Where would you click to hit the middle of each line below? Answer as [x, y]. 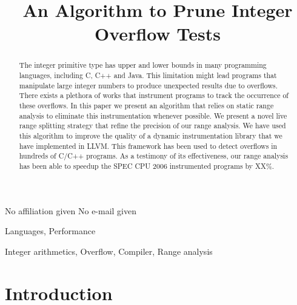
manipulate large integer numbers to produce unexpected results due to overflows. [148, 85]
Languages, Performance [50, 231]
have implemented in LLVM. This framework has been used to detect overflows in [148, 146]
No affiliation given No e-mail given [71, 210]
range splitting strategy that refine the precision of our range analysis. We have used [152, 126]
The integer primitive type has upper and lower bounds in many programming [143, 65]
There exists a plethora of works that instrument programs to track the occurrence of [154, 95]
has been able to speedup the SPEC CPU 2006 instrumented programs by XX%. [147, 166]
